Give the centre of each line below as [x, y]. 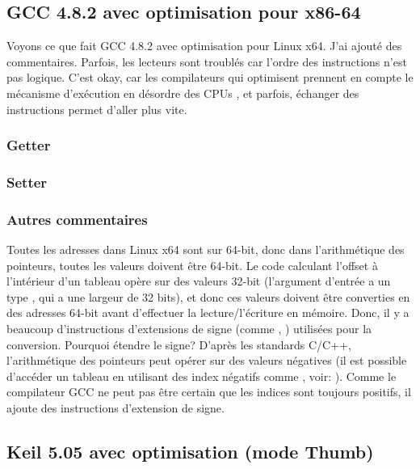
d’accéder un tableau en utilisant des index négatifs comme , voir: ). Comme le [202, 376]
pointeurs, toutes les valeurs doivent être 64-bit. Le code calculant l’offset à [192, 265]
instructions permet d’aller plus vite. [97, 109]
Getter [29, 145]
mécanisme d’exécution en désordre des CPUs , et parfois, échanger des [183, 93]
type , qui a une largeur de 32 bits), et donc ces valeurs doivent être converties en [208, 296]
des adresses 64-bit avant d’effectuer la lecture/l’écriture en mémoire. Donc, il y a [208, 313]
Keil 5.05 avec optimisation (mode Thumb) [190, 451]
